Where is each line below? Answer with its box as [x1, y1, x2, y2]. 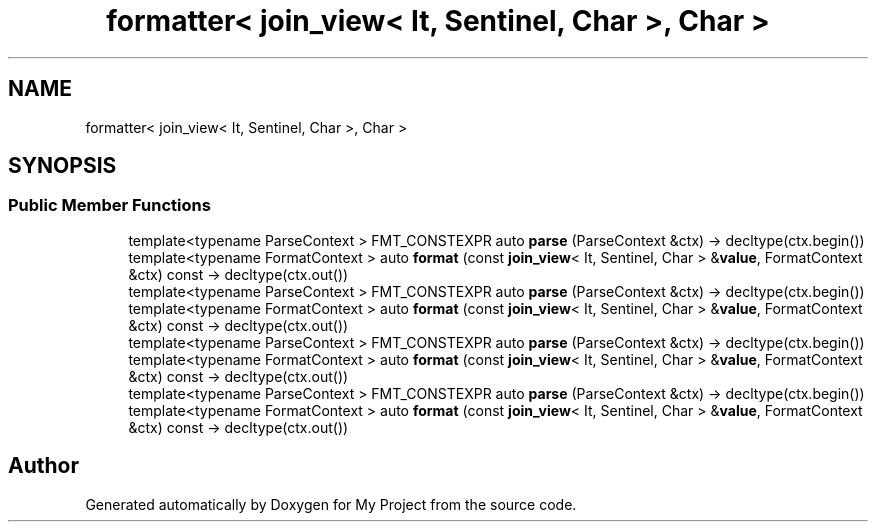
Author [8, 453, 79, 479]
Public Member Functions [8, 195, 211, 216]
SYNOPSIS [8, 153, 117, 179]
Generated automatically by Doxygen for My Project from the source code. [85, 495, 577, 513]
